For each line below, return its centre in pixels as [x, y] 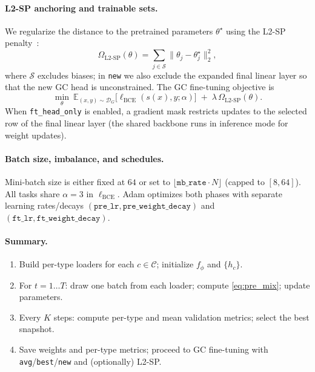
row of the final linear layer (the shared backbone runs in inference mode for [147, 122]
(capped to [245, 181]
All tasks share [32, 193]
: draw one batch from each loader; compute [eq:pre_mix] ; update [187, 285]
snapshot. [37, 329]
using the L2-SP [256, 31]
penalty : [22, 43]
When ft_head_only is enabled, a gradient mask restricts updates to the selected [156, 111]
